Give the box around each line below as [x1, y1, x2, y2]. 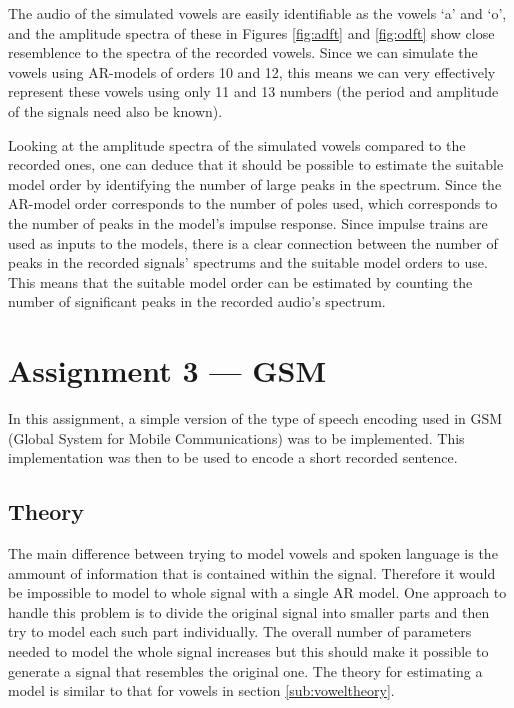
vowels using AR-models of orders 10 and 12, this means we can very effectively [8, 61, 496, 82]
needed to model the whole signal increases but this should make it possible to [8, 640, 489, 661]
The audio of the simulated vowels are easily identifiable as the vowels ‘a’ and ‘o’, [8, 3, 507, 23]
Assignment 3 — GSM [8, 350, 327, 391]
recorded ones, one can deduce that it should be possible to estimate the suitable [8, 154, 504, 175]
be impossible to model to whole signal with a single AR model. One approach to [8, 582, 507, 603]
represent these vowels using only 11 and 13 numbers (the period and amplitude [8, 81, 499, 102]
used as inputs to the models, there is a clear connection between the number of [8, 232, 498, 253]
